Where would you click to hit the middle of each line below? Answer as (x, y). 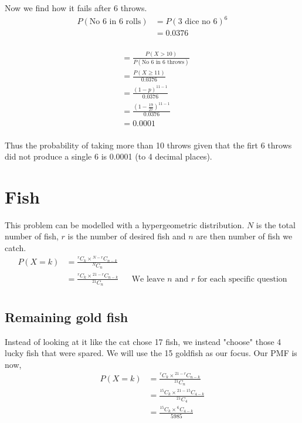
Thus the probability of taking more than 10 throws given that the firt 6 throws (148, 145)
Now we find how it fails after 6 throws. (76, 8)
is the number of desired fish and (127, 236)
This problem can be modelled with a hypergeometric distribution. (125, 224)
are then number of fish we (244, 236)
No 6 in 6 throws (163, 62)
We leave (148, 279)
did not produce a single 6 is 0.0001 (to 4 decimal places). (108, 156)
